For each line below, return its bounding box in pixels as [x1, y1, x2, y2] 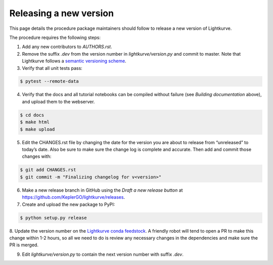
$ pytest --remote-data [20, 78, 79, 84]
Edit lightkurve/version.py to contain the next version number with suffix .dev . [22, 251, 184, 257]
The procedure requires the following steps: [9, 34, 101, 40]
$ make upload [20, 126, 55, 132]
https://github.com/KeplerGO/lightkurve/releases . [22, 194, 125, 200]
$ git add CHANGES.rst [20, 167, 76, 173]
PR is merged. [9, 242, 39, 248]
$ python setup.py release [20, 215, 87, 220]
